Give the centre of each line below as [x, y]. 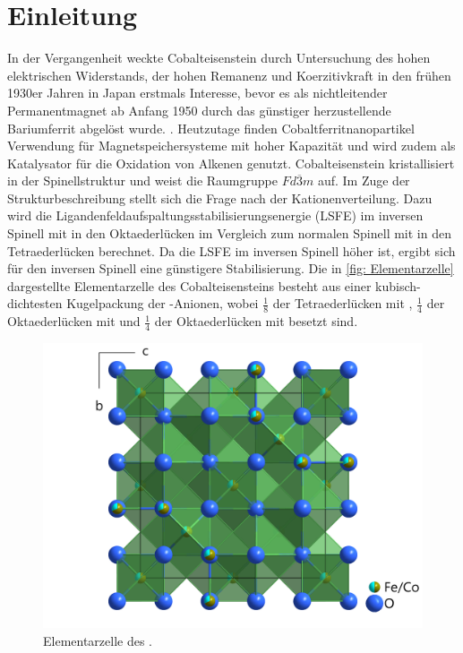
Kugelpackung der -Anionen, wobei [163, 303]
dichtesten [35, 303]
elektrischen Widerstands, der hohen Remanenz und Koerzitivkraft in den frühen [229, 75]
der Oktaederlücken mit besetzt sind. [256, 321]
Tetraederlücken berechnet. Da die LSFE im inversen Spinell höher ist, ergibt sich [231, 250]
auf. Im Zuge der [364, 180]
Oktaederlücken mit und [74, 321]
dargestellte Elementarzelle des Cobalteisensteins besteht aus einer [189, 285]
